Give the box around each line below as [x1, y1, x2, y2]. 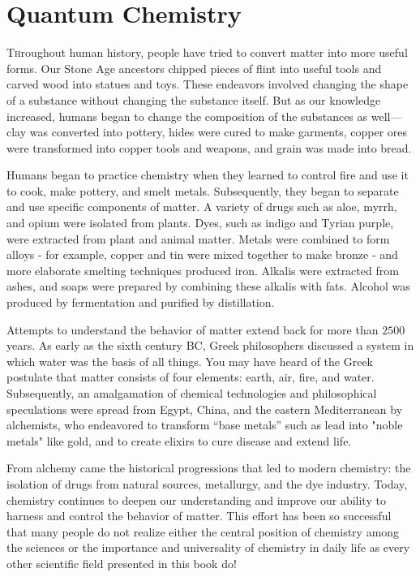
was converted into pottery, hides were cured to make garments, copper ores [29, 123, 408, 140]
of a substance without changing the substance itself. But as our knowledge [6, 91, 381, 108]
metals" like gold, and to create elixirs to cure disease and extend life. [6, 432, 352, 449]
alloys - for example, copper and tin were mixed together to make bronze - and [6, 246, 398, 263]
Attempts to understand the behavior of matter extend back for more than [6, 321, 379, 338]
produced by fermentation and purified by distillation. [6, 294, 275, 311]
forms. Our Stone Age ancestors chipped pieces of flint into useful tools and [6, 59, 382, 76]
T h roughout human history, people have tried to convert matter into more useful [6, 44, 408, 61]
